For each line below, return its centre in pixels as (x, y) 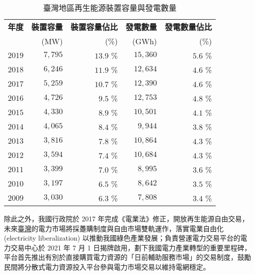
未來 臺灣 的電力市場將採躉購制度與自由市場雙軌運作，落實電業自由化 (114, 228)
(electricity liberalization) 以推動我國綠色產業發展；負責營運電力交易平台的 (122, 238)
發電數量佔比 (189, 27)
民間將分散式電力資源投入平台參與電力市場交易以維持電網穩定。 (107, 266)
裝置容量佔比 (94, 27)
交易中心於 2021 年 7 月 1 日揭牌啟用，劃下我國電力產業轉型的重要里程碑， (131, 247)
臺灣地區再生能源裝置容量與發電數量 (110, 8)
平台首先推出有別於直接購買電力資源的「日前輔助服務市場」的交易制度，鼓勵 (127, 257)
